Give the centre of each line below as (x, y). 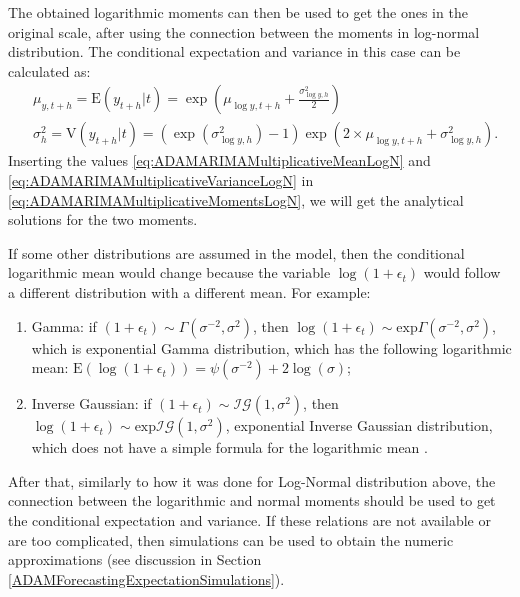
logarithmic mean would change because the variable (169, 272)
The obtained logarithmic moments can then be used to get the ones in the (238, 12)
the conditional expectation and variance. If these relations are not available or (249, 519)
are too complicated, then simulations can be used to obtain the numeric (231, 539)
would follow (462, 272)
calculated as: (49, 70)
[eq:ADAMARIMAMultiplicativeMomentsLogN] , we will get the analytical (236, 199)
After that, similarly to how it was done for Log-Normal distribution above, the (252, 480)
